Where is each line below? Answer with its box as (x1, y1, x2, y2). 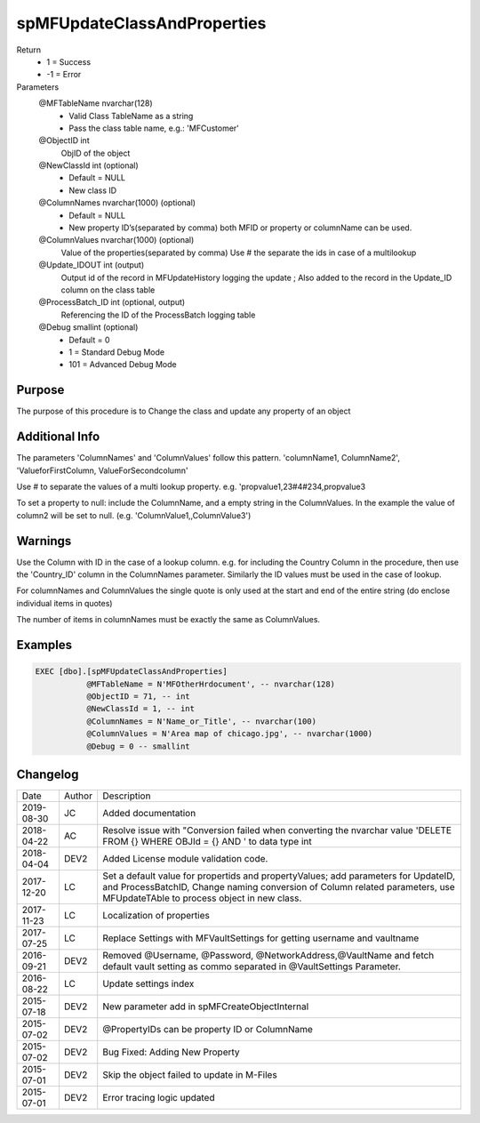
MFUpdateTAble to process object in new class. (102, 892, 302, 904)
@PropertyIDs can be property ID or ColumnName (102, 1023, 313, 1035)
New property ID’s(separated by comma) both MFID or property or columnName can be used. (68, 222, 412, 233)
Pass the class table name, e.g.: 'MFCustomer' (68, 123, 240, 133)
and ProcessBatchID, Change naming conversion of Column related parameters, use (102, 881, 455, 893)
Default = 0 (68, 334, 110, 345)
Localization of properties (102, 910, 211, 921)
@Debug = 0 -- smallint (86, 741, 190, 751)
